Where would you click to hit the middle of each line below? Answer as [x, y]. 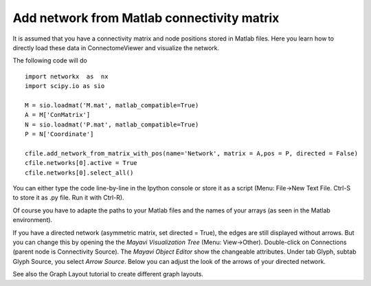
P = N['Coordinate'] [59, 134]
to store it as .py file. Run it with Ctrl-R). [68, 198]
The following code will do [50, 60]
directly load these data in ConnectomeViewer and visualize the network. [116, 47]
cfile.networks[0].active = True [81, 163]
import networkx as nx [67, 76]
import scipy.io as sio [65, 86]
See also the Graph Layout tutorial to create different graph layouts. [108, 274]
